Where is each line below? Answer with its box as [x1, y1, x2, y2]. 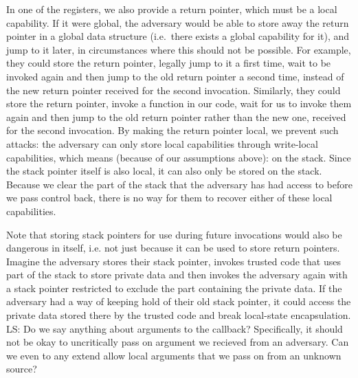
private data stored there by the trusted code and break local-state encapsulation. [6, 308, 351, 322]
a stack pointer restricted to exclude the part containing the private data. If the [6, 280, 342, 295]
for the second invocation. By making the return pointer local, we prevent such [6, 123, 339, 137]
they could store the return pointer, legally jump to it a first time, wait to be [6, 56, 331, 70]
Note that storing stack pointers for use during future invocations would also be [6, 227, 342, 241]
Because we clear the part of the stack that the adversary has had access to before [6, 177, 353, 191]
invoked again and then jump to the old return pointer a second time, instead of [6, 69, 344, 83]
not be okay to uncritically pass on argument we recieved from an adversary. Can [6, 335, 349, 349]
